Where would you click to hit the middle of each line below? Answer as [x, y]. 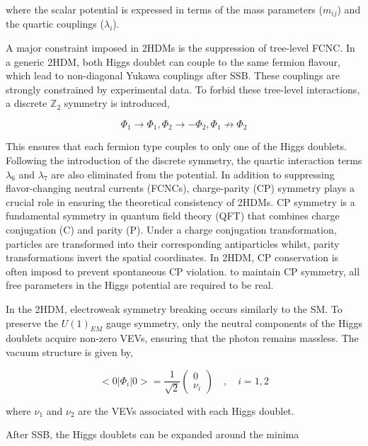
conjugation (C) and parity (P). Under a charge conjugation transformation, [171, 230]
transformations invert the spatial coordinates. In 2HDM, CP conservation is [172, 257]
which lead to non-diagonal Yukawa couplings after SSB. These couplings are [173, 75]
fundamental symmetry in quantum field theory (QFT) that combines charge [173, 216]
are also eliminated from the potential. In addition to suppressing [193, 174]
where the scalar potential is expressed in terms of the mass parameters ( [164, 9]
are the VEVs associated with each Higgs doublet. [186, 410]
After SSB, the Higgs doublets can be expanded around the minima [153, 434]
